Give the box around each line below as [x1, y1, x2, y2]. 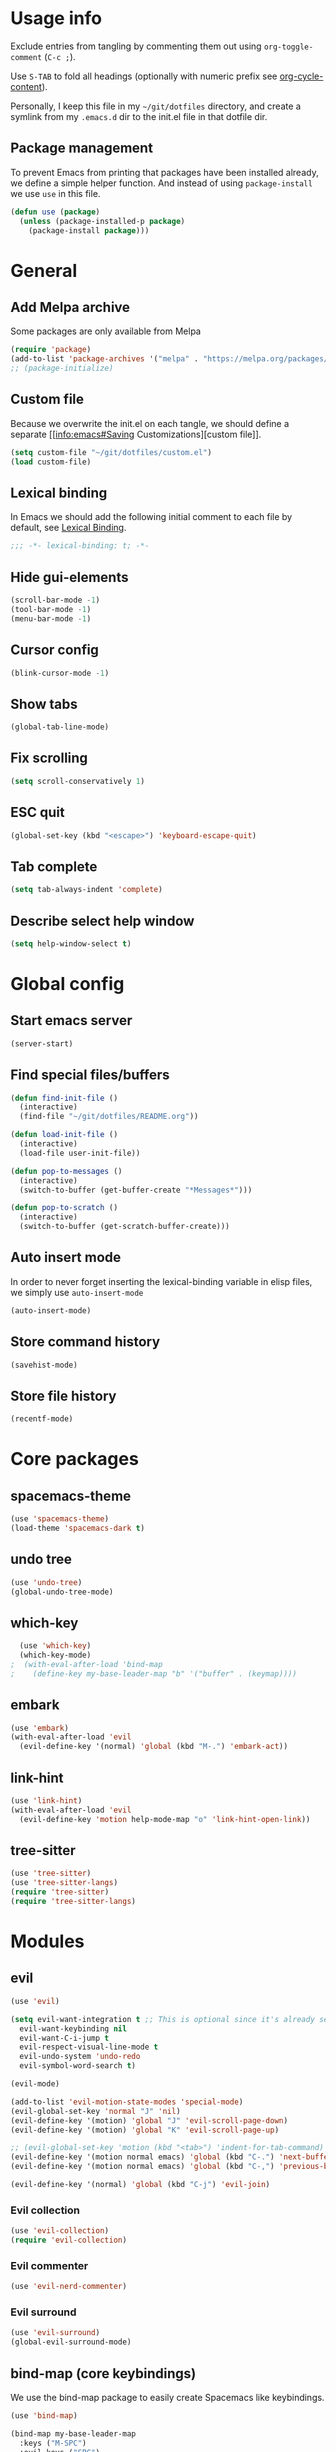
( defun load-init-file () [10, 1130, 118, 1140]
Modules [10, 1930, 85, 1953]
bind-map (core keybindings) [10, 2365, 197, 2382]
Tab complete [10, 858, 98, 875]
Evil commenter [10, 2258, 89, 2272]
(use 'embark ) [10, 1723, 70, 1733]
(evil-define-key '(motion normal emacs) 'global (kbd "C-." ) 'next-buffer [10, 2152, 333, 2162]
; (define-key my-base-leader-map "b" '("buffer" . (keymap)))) [10, 1668, 298, 1679]
